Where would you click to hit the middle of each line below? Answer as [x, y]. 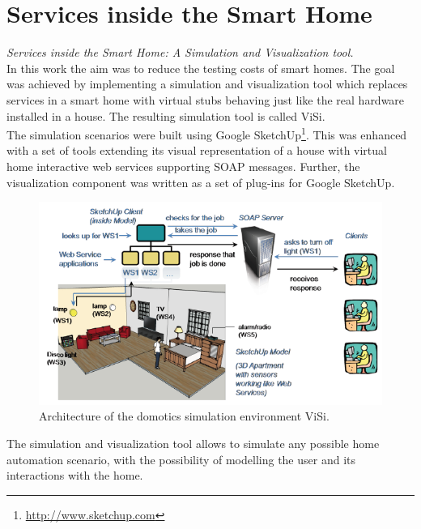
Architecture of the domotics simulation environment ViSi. [184, 416]
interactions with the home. [75, 475]
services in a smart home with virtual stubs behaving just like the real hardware [206, 99]
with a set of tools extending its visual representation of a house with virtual [197, 150]
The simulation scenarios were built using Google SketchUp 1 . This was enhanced [207, 133]
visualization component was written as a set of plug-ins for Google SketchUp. [201, 182]
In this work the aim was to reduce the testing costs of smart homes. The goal [201, 68]
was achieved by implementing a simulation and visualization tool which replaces [207, 84]
